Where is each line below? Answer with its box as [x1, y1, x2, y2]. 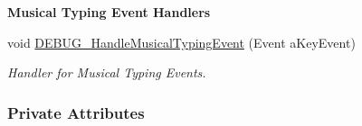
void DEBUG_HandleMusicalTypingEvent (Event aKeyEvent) [7, 32, 356, 51]
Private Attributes [7, 101, 145, 123]
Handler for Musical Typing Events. [7, 63, 206, 82]
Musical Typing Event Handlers [7, 3, 211, 21]
